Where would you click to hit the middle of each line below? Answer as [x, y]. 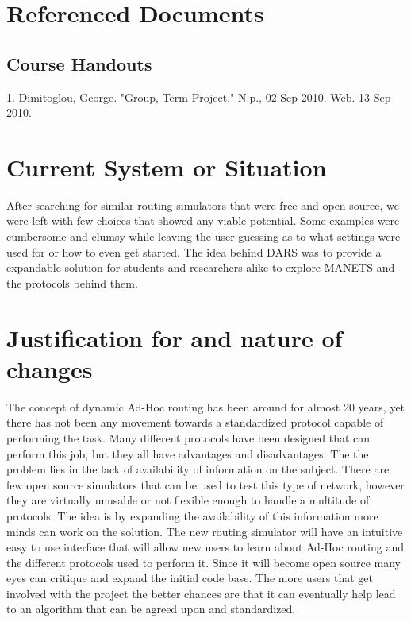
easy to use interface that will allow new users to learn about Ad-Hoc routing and [205, 547]
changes [50, 368]
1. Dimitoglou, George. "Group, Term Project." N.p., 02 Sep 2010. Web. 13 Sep [199, 97]
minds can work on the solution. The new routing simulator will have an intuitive [205, 531]
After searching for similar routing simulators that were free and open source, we [203, 205]
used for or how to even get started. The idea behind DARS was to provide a [194, 251]
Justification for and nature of [175, 337]
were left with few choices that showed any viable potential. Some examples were [203, 220]
